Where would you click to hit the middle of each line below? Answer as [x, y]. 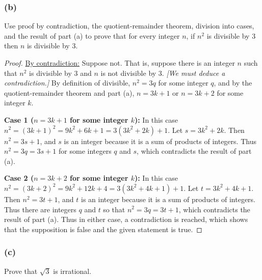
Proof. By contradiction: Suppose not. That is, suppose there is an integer [120, 63]
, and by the [233, 83]
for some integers [85, 151]
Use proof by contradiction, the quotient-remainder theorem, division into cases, [129, 26]
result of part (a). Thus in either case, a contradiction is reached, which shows [126, 219]
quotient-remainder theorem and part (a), [69, 92]
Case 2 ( [19, 178]
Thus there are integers [40, 209]
